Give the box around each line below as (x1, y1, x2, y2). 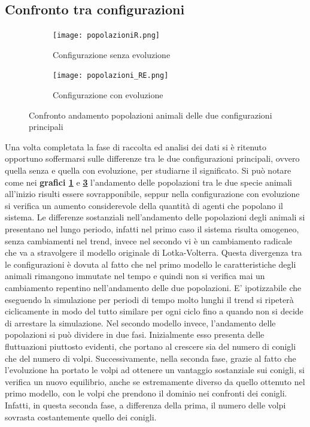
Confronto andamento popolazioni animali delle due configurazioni (29, 108, 272, 121)
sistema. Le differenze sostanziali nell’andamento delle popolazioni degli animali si (5, 211, 305, 223)
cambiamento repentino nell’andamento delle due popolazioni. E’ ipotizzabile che (5, 281, 302, 294)
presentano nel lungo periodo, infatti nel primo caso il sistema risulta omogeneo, (5, 223, 299, 235)
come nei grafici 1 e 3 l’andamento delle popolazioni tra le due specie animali (5, 175, 293, 188)
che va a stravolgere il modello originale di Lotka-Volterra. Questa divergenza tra (5, 246, 302, 259)
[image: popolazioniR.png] (53, 31, 160, 40)
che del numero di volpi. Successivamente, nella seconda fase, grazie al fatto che (5, 352, 296, 364)
